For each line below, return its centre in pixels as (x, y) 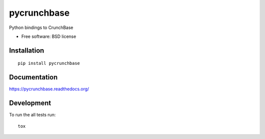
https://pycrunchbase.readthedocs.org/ (49, 89)
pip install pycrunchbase (49, 63)
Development (30, 103)
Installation (26, 50)
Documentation (33, 77)
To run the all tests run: (32, 115)
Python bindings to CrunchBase (41, 28)
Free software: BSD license (49, 36)
